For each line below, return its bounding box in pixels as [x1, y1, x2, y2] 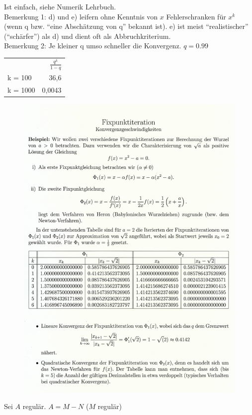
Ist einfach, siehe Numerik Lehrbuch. [4, 1, 116, 11]
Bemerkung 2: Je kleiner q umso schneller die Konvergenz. [4, 40, 181, 51]
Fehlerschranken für [166, 11, 226, 21]
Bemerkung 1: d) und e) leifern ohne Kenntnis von [4, 11, 158, 21]
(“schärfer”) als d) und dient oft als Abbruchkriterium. [4, 30, 171, 41]
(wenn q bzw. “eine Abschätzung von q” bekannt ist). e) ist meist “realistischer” [4, 21, 249, 31]
